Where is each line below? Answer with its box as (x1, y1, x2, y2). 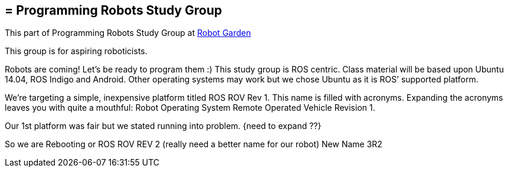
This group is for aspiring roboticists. (5, 46, 148, 57)
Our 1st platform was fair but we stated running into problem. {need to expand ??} (5, 121, 322, 131)
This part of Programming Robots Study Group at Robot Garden (5, 28, 251, 38)
